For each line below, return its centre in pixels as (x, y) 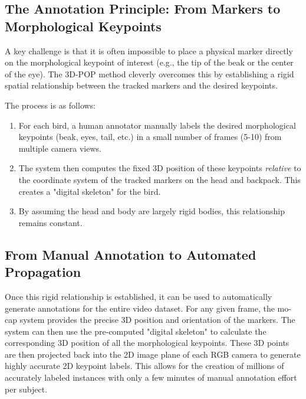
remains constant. (50, 222)
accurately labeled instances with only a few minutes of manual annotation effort (151, 377)
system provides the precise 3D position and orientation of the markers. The (157, 320)
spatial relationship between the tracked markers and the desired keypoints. (141, 85)
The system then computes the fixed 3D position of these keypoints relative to (160, 168)
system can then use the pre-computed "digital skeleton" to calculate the (136, 331)
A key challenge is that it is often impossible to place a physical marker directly (149, 50)
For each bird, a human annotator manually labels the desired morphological (157, 125)
